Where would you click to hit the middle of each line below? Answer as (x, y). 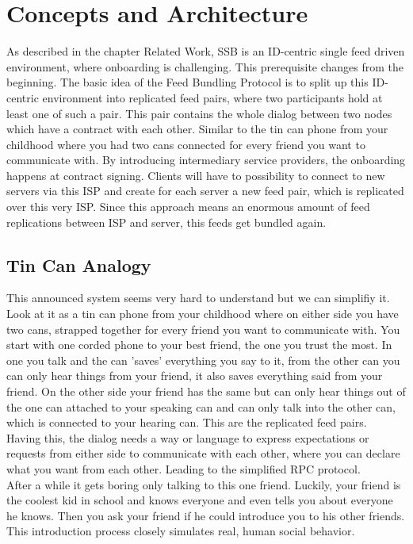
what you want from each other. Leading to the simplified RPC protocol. (184, 468)
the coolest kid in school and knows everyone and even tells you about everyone (200, 500)
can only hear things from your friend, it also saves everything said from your (195, 375)
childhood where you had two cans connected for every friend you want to (186, 144)
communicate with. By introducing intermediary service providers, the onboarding (206, 160)
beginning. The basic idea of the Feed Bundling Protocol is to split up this (187, 82)
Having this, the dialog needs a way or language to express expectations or (188, 437)
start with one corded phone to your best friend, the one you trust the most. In (199, 345)
